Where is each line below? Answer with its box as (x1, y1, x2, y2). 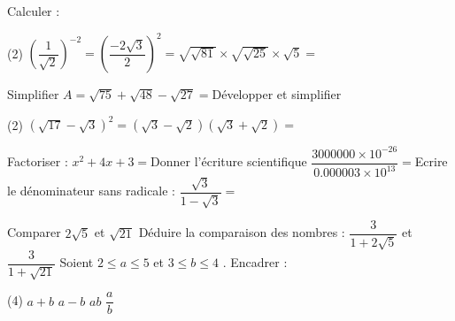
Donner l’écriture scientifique (150, 152, 307, 171)
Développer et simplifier (212, 85, 342, 103)
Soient (59, 253, 94, 271)
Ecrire (414, 152, 448, 171)
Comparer (7, 223, 61, 241)
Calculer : (7, 2, 60, 19)
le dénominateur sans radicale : (7, 181, 176, 200)
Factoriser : (7, 152, 68, 171)
